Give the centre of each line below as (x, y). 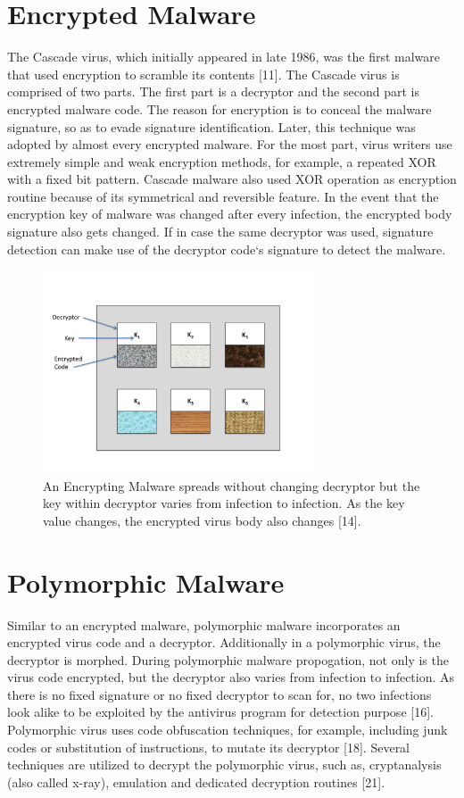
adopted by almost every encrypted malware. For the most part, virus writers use (230, 144)
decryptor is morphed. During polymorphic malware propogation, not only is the (228, 659)
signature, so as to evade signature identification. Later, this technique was (211, 126)
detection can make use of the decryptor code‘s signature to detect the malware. (227, 249)
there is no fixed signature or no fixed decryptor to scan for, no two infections (220, 694)
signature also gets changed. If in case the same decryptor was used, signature (220, 232)
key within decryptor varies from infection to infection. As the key (224, 503)
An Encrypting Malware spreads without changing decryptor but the (232, 485)
